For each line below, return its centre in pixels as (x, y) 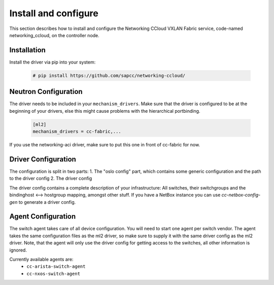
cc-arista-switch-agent (56, 266)
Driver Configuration (43, 159)
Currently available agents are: (41, 260)
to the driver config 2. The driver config (51, 178)
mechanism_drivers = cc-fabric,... (77, 132)
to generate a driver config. (47, 202)
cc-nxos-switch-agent (54, 274)
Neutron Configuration (46, 92)
